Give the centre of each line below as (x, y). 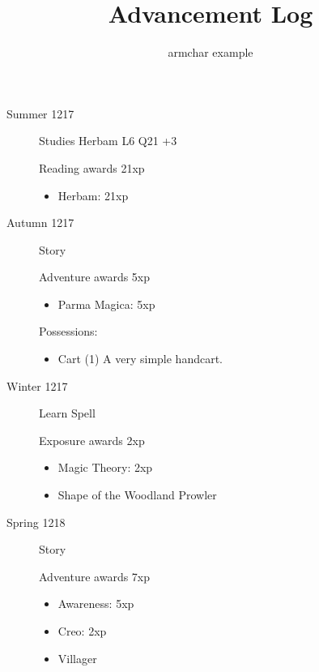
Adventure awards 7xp (95, 576)
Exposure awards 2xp (92, 440)
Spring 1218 (36, 522)
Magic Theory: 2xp (105, 467)
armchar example (211, 52)
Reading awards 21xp (92, 167)
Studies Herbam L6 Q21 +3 (108, 141)
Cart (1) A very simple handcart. (140, 359)
